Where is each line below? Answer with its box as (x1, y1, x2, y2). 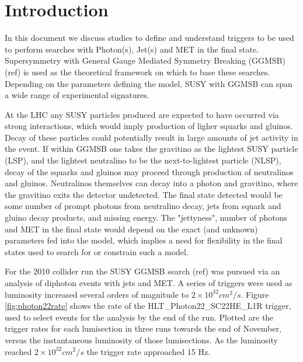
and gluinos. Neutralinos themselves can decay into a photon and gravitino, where (5, 177, 298, 189)
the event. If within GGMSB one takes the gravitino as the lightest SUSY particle (5, 142, 298, 155)
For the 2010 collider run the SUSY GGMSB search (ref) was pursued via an (5, 265, 280, 277)
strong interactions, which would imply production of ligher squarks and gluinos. (5, 120, 293, 132)
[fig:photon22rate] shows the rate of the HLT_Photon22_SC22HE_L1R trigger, (5, 300, 291, 312)
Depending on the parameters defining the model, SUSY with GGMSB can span (5, 77, 292, 89)
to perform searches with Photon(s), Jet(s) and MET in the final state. (5, 43, 259, 55)
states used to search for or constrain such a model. (5, 245, 189, 257)
